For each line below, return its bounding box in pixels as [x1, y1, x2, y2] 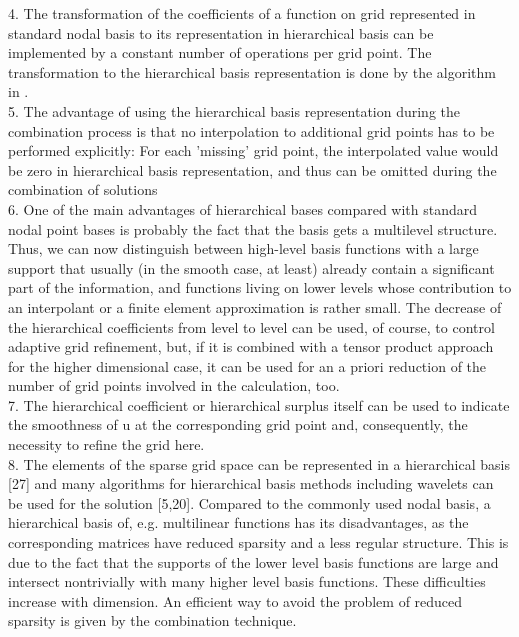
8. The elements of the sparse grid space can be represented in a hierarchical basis [8, 453, 510, 474]
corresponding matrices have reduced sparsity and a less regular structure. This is [8, 532, 509, 553]
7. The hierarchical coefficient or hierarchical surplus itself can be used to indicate [8, 394, 510, 415]
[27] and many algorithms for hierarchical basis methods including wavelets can [8, 473, 494, 494]
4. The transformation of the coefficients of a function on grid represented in [8, 3, 476, 23]
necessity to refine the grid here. [8, 434, 205, 455]
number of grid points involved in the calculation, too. [8, 375, 340, 396]
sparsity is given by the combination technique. [8, 610, 297, 631]
